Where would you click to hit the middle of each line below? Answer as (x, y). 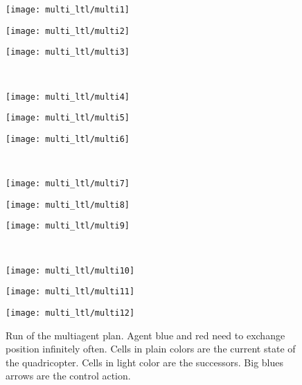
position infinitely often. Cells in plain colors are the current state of (151, 349)
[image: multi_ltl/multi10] (70, 270)
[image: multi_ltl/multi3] (68, 52)
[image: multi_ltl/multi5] (68, 118)
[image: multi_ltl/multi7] (68, 184)
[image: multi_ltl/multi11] (70, 292)
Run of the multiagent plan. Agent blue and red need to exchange (145, 335)
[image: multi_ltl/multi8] (68, 205)
